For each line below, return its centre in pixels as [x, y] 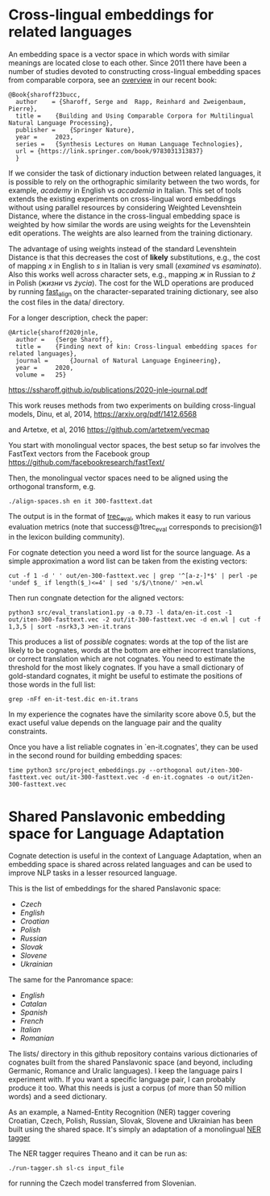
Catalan [33, 1004]
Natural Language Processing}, [61, 123]
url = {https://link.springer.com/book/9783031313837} [110, 151]
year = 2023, [45, 137]
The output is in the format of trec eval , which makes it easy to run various [130, 517]
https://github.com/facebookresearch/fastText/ [87, 462]
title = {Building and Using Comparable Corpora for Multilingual [135, 116]
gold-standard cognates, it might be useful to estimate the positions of [126, 676]
